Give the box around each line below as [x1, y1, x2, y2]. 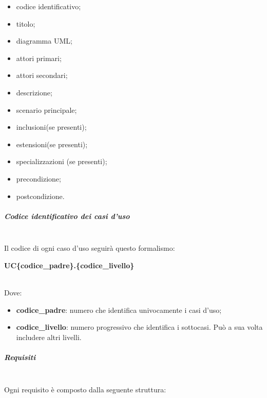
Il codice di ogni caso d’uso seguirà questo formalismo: [4, 243, 175, 253]
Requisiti [4, 352, 36, 363]
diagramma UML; [16, 35, 72, 46]
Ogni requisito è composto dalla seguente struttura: [4, 384, 166, 394]
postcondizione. [16, 190, 65, 201]
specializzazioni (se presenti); [16, 156, 107, 167]
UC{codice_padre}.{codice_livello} [4, 260, 135, 270]
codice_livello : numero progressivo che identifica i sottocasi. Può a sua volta [16, 322, 263, 332]
